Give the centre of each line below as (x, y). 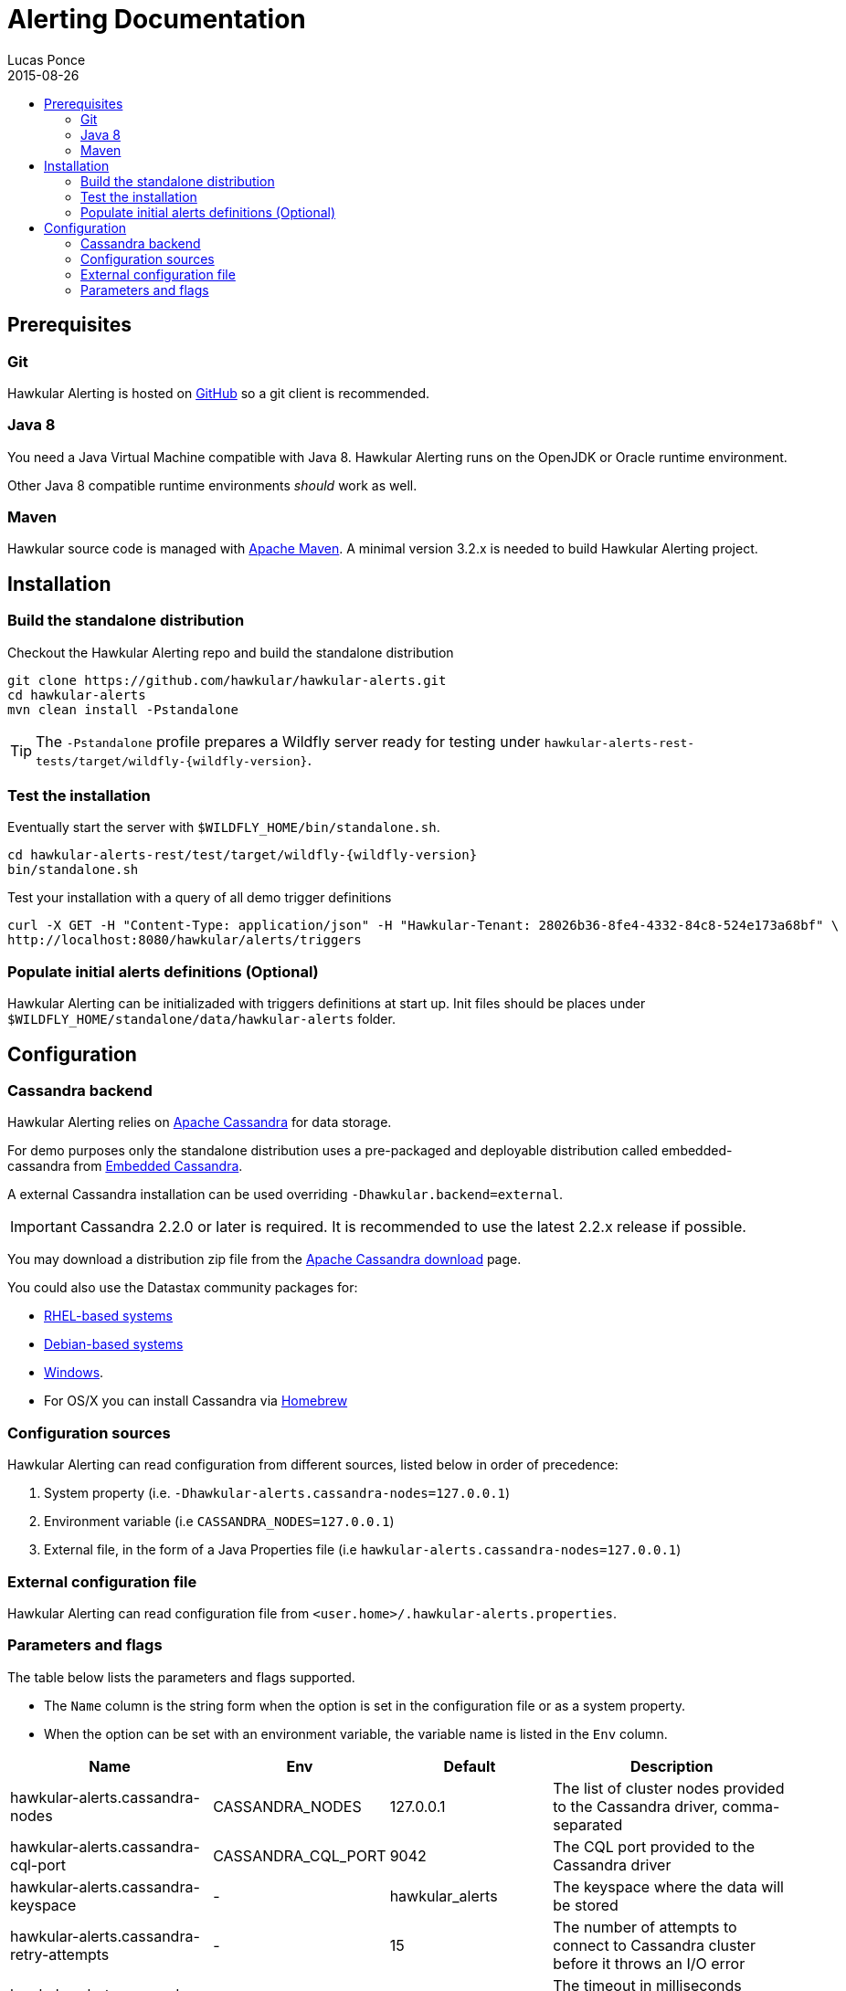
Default (470, 1766)
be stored (586, 1905)
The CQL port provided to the (654, 1846)
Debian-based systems (114, 1344)
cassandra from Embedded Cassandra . (125, 1166)
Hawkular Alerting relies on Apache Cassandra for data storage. (200, 1122)
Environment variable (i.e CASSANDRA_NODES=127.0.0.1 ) (219, 1522)
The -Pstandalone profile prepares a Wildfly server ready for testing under (288, 741)
